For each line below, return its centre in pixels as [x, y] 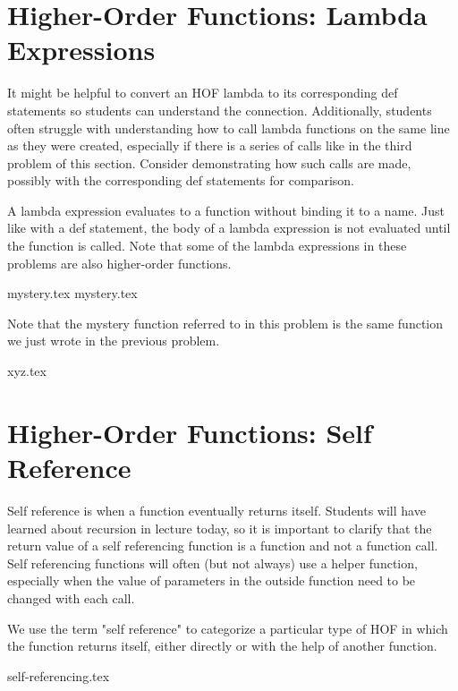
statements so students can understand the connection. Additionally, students [220, 110]
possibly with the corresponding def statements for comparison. [181, 180]
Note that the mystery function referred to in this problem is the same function [225, 323]
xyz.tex [27, 371]
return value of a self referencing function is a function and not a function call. [223, 546]
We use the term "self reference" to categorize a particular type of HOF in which [228, 628]
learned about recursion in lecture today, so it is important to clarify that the [220, 528]
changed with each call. [71, 597]
